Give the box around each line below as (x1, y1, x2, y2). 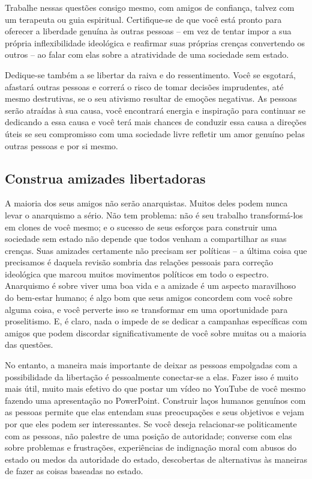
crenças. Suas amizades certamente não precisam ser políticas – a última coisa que (5, 244, 307, 256)
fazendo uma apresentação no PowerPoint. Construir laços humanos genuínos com (5, 394, 306, 406)
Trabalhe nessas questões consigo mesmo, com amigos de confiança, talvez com (5, 1, 295, 13)
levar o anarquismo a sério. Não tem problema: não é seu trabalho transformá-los (5, 208, 303, 221)
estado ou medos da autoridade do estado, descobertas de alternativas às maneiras (5, 453, 307, 465)
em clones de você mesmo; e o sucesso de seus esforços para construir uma (5, 220, 277, 233)
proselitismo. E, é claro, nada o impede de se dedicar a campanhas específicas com (5, 315, 307, 327)
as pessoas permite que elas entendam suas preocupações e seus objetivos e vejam (5, 406, 304, 418)
